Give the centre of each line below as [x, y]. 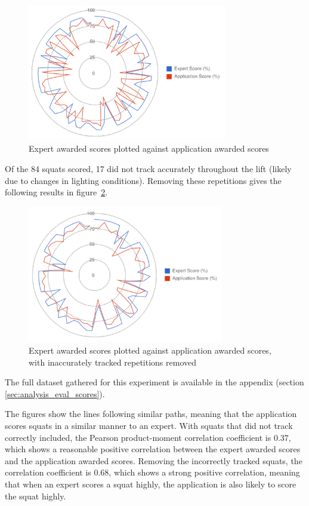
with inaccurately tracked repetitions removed [113, 362]
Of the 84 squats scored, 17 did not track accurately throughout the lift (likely [148, 168]
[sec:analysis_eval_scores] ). [55, 393]
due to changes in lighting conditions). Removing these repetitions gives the [143, 180]
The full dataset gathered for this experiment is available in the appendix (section [154, 382]
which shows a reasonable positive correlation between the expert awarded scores [153, 449]
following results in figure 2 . [56, 192]
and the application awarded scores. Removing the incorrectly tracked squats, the [154, 460]
